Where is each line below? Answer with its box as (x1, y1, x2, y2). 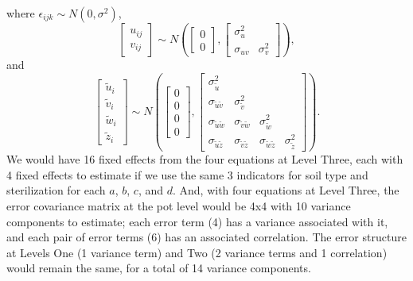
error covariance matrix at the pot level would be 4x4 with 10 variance (6, 197, 351, 214)
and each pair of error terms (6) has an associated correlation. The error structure (6, 229, 407, 245)
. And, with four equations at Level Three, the (172, 182, 399, 198)
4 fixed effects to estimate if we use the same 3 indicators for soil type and (6, 166, 368, 183)
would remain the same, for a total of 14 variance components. (6, 260, 311, 276)
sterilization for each (6, 182, 106, 198)
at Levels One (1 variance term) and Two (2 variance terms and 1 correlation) (6, 244, 388, 260)
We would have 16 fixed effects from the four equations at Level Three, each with (6, 151, 403, 167)
